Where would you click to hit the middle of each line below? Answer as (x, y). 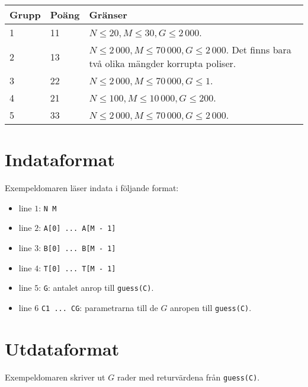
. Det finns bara (259, 50)
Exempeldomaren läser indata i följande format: (92, 188)
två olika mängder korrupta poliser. (163, 63)
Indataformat (60, 159)
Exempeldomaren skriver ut (55, 377)
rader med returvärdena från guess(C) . (188, 377)
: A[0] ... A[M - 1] (77, 228)
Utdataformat (62, 348)
